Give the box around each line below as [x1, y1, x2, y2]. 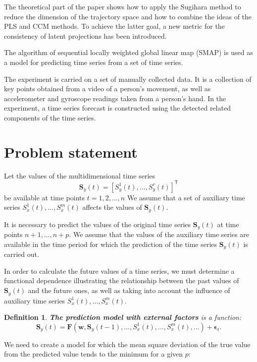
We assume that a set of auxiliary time [127, 192, 245, 202]
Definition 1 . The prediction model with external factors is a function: [4, 312, 242, 322]
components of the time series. [4, 112, 96, 122]
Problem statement [4, 141, 138, 162]
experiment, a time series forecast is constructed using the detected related [4, 103, 231, 113]
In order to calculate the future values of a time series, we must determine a [4, 265, 235, 276]
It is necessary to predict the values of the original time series [4, 219, 191, 229]
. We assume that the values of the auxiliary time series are [69, 229, 250, 240]
